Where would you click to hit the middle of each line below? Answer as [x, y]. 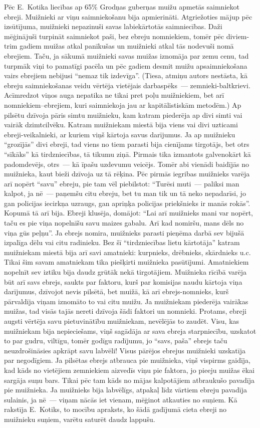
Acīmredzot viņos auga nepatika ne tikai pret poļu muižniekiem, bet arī [114, 95]
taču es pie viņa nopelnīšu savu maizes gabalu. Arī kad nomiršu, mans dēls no [124, 223]
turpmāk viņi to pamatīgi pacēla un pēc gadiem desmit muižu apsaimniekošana [126, 65]
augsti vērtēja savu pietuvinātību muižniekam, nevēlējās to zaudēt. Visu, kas [122, 321]
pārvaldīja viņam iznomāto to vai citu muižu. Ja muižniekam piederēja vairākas [126, 301]
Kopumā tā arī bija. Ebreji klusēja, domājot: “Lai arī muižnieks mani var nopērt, [129, 213]
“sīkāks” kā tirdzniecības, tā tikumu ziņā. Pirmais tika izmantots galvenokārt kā [127, 154]
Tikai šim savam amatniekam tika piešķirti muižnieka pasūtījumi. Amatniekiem [126, 262]
